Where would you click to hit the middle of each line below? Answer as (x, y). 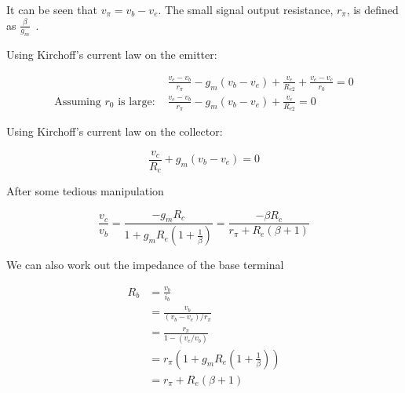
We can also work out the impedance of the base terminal (145, 265)
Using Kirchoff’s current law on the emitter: (112, 55)
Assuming (78, 102)
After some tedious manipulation (85, 191)
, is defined (372, 9)
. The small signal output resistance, (246, 9)
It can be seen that (52, 9)
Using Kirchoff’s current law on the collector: (115, 131)
